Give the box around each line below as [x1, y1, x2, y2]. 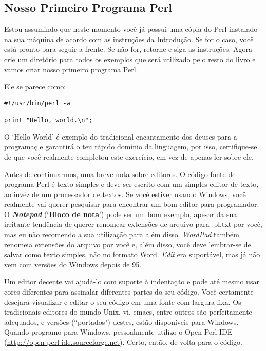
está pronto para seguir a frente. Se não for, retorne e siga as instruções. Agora [4, 44, 253, 54]
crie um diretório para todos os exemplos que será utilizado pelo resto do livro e [4, 53, 256, 64]
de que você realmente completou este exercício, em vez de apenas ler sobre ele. [4, 151, 254, 162]
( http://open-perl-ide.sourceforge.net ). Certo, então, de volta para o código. [4, 337, 242, 347]
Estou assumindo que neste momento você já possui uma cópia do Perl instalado [4, 24, 258, 34]
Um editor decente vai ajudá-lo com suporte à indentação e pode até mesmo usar [4, 276, 259, 287]
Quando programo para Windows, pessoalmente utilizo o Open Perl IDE [4, 326, 233, 337]
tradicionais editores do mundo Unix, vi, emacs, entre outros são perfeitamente [4, 306, 252, 317]
